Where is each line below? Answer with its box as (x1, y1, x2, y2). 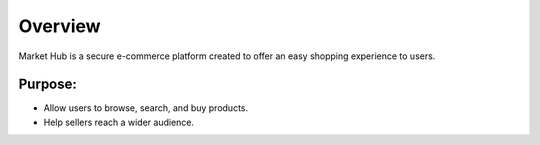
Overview (18, 15, 101, 37)
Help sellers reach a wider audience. (43, 116, 195, 128)
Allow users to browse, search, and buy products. (43, 102, 249, 114)
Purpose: (18, 76, 77, 93)
